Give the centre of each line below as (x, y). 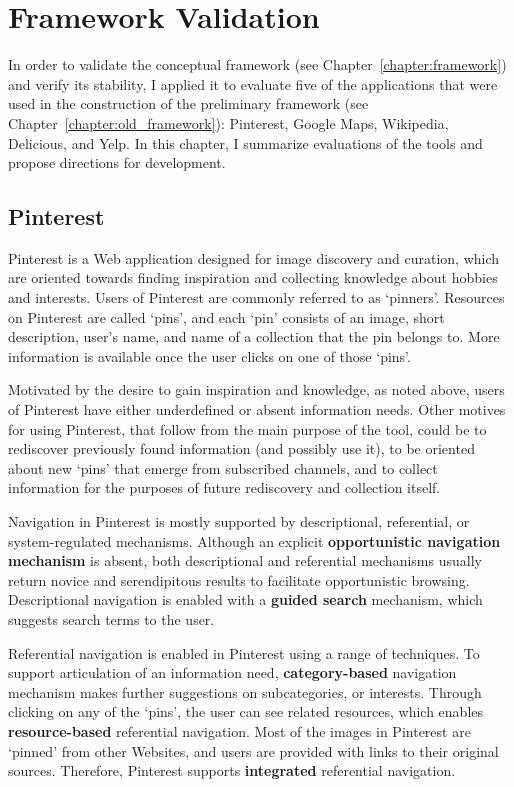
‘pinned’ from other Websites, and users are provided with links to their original (253, 750)
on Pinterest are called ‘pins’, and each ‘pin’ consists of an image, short (226, 316)
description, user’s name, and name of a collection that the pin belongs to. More (254, 336)
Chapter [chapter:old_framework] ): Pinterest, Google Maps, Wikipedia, (228, 122)
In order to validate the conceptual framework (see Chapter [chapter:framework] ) (257, 64)
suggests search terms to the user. (111, 618)
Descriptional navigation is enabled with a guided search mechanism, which (245, 599)
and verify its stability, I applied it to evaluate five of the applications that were (253, 83)
